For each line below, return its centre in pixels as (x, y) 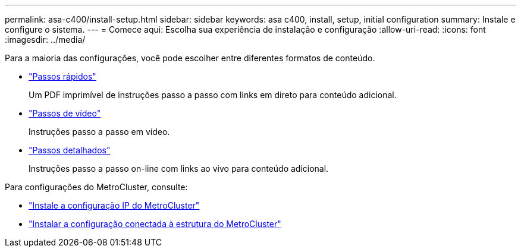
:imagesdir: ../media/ (45, 40)
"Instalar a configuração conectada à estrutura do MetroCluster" (155, 224)
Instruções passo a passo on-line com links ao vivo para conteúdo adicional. (179, 168)
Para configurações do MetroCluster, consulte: (96, 187)
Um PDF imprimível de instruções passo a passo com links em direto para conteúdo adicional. (213, 95)
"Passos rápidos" (62, 76)
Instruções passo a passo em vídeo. (99, 132)
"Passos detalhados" (70, 150)
